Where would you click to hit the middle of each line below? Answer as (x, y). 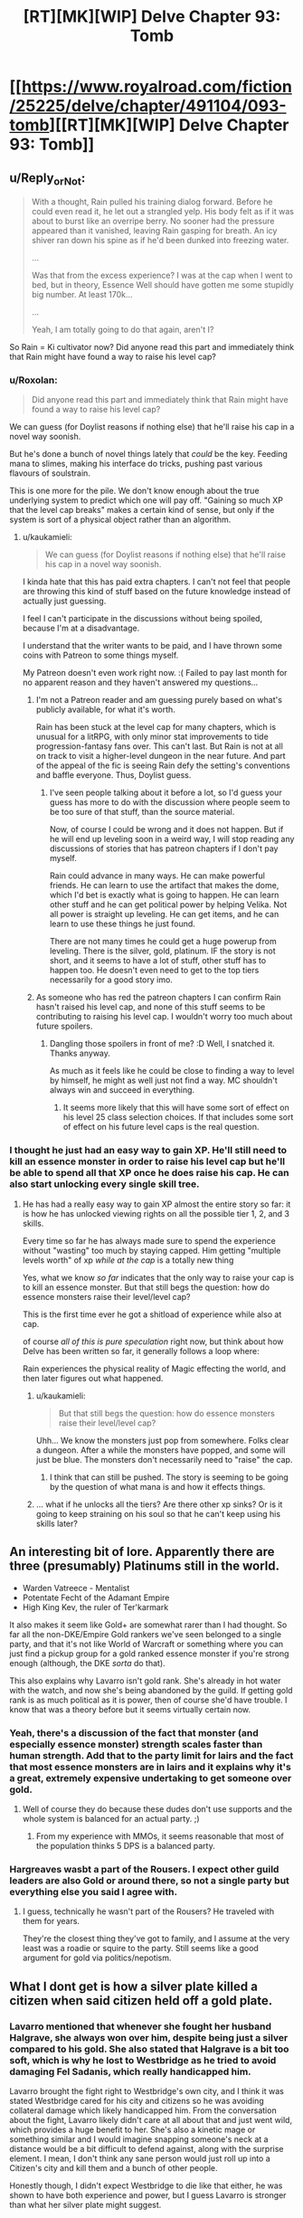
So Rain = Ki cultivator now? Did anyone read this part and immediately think (152, 347)
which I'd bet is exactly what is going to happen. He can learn (164, 895)
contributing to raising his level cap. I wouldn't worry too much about (164, 1017)
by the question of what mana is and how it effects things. (157, 1486)
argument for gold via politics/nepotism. (97, 1958)
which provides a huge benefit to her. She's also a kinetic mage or (133, 2129)
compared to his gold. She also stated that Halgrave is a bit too (149, 2049)
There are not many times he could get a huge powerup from (163, 942)
